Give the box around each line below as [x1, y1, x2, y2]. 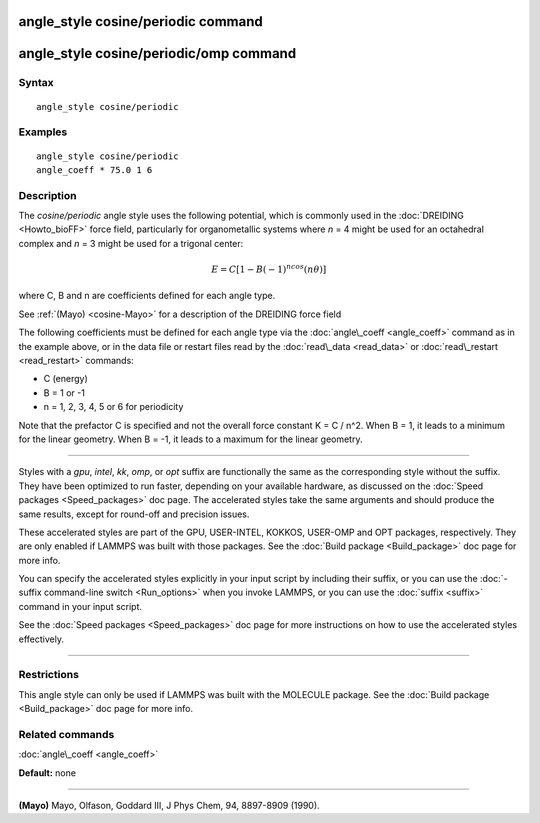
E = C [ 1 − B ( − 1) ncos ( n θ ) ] [211, 262, 327, 275]
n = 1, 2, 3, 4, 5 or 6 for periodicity [43, 401, 184, 413]
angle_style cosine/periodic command [18, 13, 264, 30]
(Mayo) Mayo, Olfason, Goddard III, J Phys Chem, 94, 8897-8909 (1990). [18, 800, 320, 812]
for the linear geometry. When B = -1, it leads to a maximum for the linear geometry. [18, 433, 363, 445]
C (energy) [43, 373, 89, 385]
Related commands [18, 727, 115, 741]
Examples [18, 125, 68, 139]
